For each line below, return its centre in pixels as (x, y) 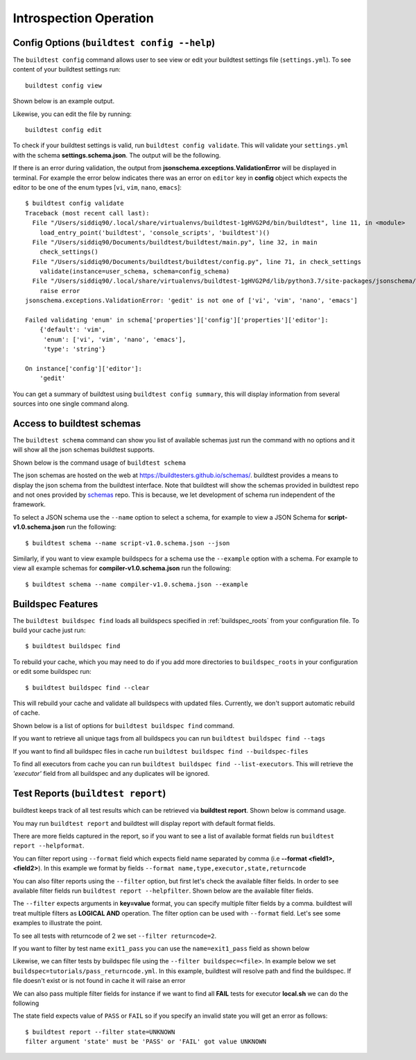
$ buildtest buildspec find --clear (87, 687)
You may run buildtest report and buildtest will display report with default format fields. (144, 823)
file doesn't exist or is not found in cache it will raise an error (99, 981)
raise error (60, 291)
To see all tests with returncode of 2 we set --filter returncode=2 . (115, 936)
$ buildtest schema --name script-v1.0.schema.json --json (128, 543)
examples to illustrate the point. (58, 923)
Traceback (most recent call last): (87, 213)
